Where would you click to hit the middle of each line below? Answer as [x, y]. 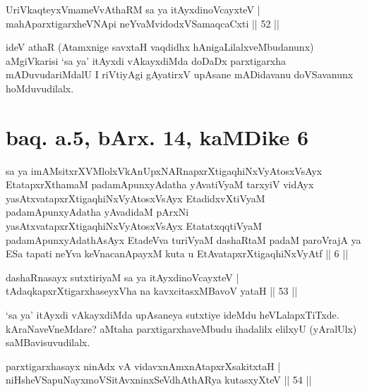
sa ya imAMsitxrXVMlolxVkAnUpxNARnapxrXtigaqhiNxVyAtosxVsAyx [164, 170]
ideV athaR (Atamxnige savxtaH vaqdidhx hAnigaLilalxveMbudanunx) [160, 47]
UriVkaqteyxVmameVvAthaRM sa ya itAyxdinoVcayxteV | [133, 9]
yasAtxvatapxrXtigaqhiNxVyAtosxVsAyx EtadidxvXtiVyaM [136, 198]
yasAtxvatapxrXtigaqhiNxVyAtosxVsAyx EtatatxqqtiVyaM [134, 226]
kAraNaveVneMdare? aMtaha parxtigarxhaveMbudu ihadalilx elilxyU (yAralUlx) [181, 328]
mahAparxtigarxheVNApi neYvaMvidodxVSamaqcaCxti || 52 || [143, 23]
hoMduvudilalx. [40, 88]
